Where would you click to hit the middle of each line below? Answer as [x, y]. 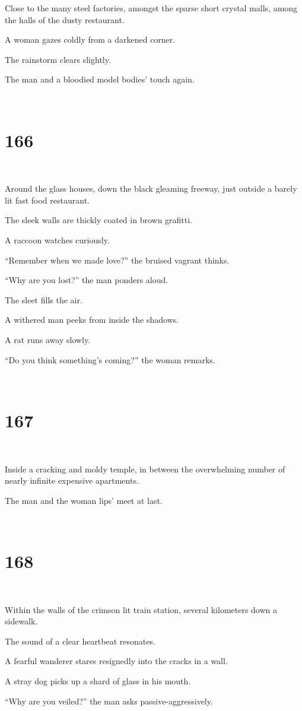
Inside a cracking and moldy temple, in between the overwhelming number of [145, 469]
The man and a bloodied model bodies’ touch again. [100, 79]
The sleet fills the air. [44, 299]
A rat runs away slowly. [48, 340]
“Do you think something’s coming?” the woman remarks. [110, 359]
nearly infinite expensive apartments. [72, 480]
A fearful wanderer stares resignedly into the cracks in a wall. [116, 661]
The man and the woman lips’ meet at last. [84, 500]
